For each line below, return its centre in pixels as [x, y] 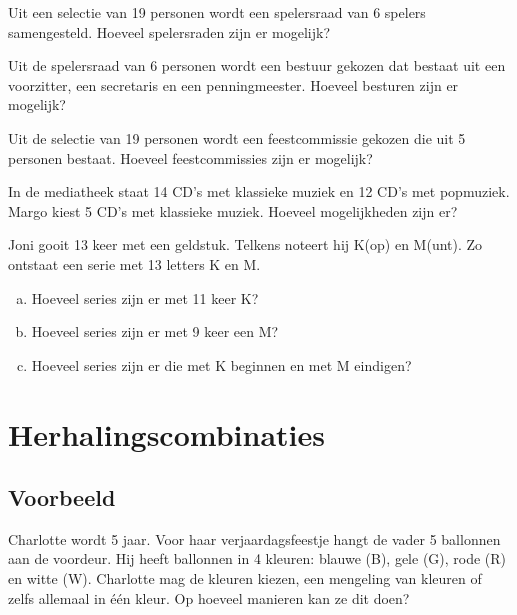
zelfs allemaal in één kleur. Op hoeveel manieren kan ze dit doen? [209, 597]
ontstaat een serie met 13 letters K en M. [134, 263]
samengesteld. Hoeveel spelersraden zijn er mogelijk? [169, 31]
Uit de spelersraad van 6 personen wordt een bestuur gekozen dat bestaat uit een [257, 65]
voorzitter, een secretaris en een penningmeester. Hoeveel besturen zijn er [233, 84]
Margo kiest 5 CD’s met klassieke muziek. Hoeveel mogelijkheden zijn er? [233, 210]
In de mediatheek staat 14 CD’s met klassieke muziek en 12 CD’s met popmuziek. [259, 191]
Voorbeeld [62, 497]
